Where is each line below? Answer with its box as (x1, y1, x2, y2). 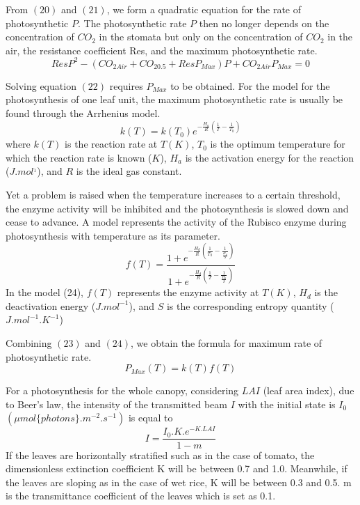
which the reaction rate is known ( (6, 150, 152, 164)
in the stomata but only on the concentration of (99, 29, 303, 44)
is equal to (128, 410, 173, 425)
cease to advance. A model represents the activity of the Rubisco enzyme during (6, 215, 347, 229)
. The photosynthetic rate (77, 15, 187, 30)
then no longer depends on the (199, 15, 329, 30)
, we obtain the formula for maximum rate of (131, 336, 322, 350)
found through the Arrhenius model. (6, 106, 161, 121)
